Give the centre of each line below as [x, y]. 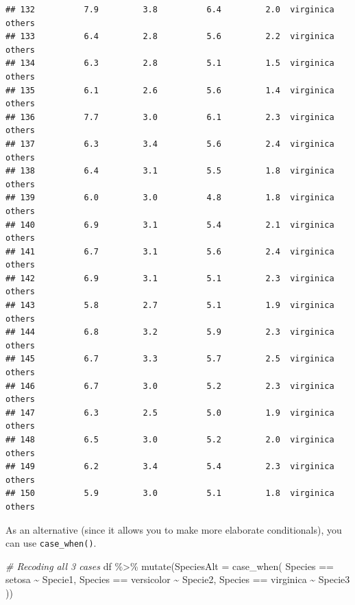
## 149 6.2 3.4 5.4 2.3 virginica [170, 467]
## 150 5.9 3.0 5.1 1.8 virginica [170, 494]
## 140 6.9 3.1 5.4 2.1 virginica [170, 225]
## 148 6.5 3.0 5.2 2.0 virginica [170, 440]
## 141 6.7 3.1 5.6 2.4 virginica [170, 251]
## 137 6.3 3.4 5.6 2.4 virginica [170, 144]
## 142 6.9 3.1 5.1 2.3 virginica [170, 278]
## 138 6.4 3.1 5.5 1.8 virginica [170, 171]
